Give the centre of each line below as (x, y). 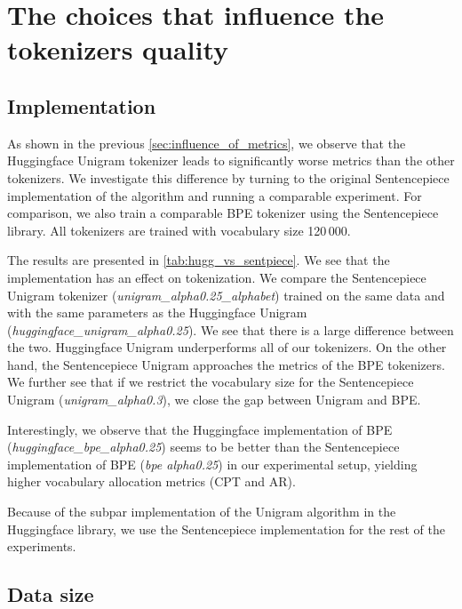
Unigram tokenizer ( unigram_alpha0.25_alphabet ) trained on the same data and (226, 295)
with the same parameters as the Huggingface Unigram (157, 313)
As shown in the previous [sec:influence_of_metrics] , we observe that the (207, 143)
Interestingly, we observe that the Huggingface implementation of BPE (200, 429)
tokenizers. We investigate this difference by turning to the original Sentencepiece (228, 177)
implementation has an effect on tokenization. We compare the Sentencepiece (217, 277)
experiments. (42, 546)
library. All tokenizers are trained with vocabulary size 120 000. (179, 230)
